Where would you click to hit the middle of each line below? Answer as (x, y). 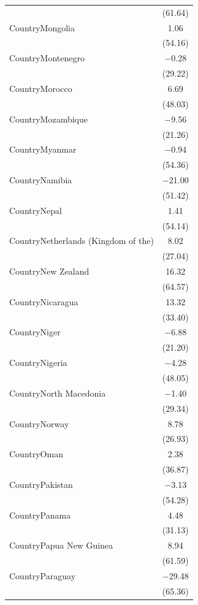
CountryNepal (36, 210)
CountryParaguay (43, 575)
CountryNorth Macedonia (58, 393)
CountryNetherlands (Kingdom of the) (82, 241)
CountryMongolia (42, 27)
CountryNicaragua (44, 301)
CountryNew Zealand (49, 271)
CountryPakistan (41, 484)
